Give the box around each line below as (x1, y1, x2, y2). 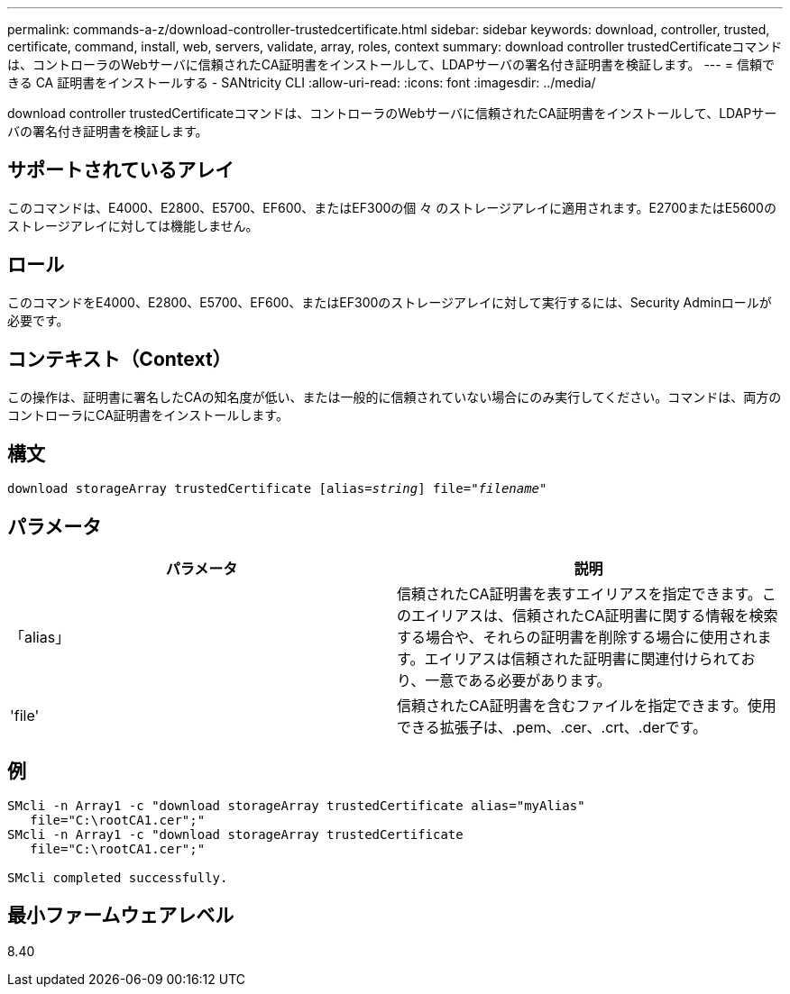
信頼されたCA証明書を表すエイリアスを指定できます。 (397, 585, 762, 604)
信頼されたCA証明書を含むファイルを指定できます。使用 (397, 697, 776, 716)
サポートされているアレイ (7, 159, 234, 182)
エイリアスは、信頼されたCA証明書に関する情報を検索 (411, 606, 778, 625)
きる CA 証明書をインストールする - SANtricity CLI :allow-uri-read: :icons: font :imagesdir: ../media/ (7, 75, 596, 90)
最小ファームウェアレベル (7, 904, 234, 927)
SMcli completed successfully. (7, 871, 228, 886)
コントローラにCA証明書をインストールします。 (7, 406, 289, 423)
